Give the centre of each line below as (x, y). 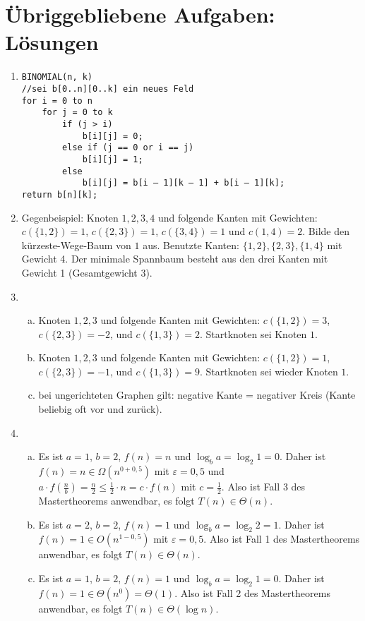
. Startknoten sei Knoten (253, 333)
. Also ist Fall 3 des (263, 487)
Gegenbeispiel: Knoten (70, 217)
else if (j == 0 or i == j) (128, 148)
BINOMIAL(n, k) (57, 77)
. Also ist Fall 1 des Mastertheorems (282, 539)
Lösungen (52, 42)
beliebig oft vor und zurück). (100, 409)
